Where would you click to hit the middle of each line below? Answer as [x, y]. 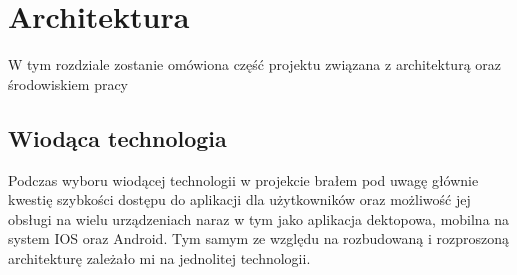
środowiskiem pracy [68, 83]
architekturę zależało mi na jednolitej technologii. [159, 257]
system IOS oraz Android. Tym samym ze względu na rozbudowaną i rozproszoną [258, 238]
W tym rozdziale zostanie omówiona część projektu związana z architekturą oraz [255, 64]
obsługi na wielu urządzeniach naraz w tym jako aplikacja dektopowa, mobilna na [259, 218]
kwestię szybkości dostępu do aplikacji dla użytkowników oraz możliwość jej [239, 199]
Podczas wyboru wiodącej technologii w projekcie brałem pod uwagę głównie [243, 179]
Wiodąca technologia [117, 137]
